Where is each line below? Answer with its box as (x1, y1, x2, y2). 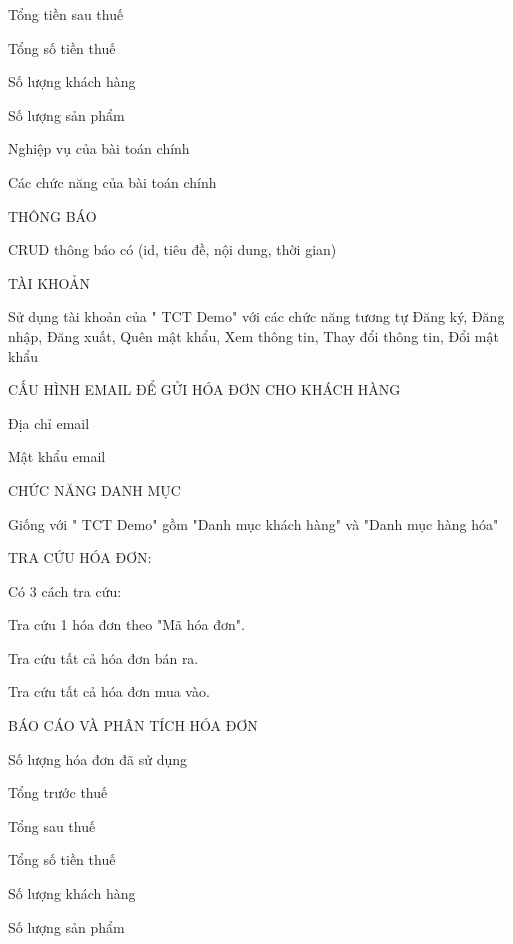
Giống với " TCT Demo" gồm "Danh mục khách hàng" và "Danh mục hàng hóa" (8, 513, 499, 534)
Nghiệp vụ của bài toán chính (8, 138, 190, 159)
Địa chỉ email (8, 412, 90, 433)
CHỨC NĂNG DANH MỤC (8, 479, 181, 500)
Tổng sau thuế (8, 815, 96, 836)
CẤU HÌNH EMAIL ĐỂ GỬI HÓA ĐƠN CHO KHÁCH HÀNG (8, 379, 401, 400)
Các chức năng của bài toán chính (8, 171, 217, 192)
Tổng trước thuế (8, 782, 108, 803)
